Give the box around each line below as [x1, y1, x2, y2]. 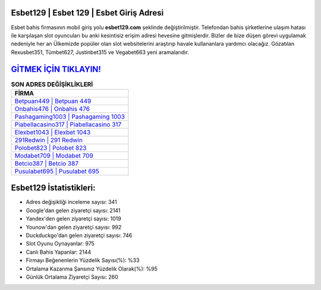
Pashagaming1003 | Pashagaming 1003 [14, 112, 125, 121]
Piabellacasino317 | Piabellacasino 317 [14, 120, 122, 128]
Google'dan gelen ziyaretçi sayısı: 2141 [26, 207, 121, 214]
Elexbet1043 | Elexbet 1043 [14, 128, 91, 136]
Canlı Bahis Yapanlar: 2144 [26, 248, 92, 256]
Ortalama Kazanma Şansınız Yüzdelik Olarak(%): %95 [26, 265, 158, 272]
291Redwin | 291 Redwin [14, 135, 83, 144]
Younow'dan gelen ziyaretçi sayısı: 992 [26, 223, 122, 231]
